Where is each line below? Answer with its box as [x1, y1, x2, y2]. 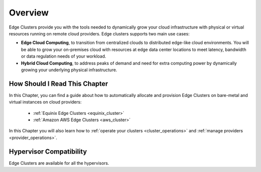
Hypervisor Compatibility [9, 147, 87, 156]
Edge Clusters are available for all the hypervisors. [9, 160, 109, 166]
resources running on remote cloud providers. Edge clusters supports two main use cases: [9, 31, 190, 36]
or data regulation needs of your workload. [21, 53, 106, 59]
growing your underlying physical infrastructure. [21, 67, 117, 73]
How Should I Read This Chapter [9, 79, 108, 88]
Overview [9, 7, 49, 18]
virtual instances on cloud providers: [9, 99, 82, 105]
